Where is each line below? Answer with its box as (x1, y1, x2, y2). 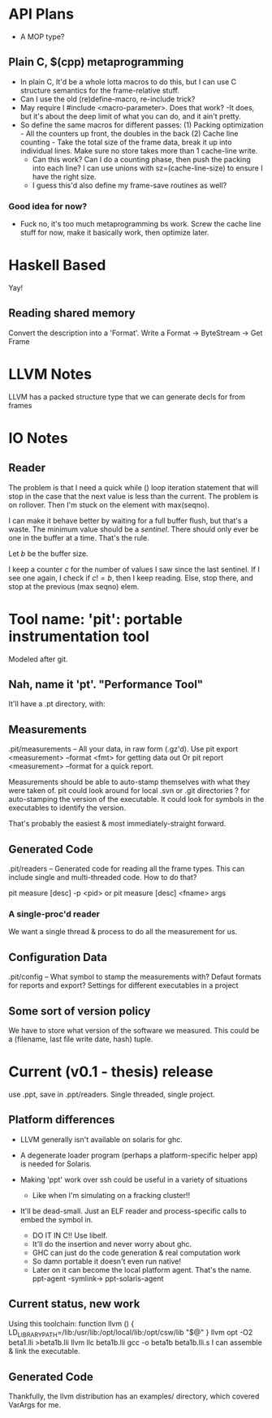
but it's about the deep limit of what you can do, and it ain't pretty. (19, 111, 241, 121)
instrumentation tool (8, 627, 150, 645)
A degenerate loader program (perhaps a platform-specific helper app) (19, 1150, 258, 1160)
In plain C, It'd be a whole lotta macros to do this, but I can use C (19, 76, 237, 86)
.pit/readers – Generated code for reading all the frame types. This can (8, 864, 245, 873)
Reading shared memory (8, 306, 136, 321)
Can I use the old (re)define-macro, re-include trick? (19, 94, 196, 104)
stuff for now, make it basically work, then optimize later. (19, 228, 209, 238)
